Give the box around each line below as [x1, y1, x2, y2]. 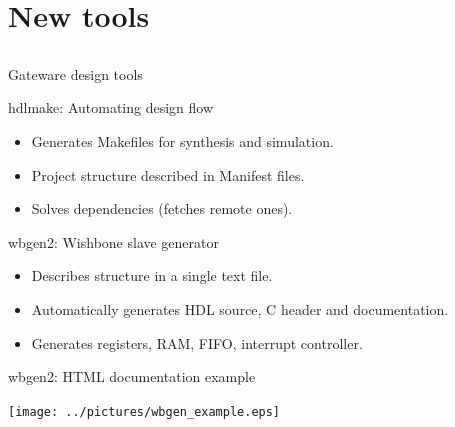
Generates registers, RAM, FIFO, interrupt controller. [31, 332, 363, 353]
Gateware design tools [8, 63, 143, 84]
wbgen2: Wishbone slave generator [8, 231, 220, 252]
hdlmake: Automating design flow [8, 97, 214, 118]
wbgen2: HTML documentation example [8, 366, 256, 387]
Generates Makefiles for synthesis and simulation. [31, 130, 334, 151]
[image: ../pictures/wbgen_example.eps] [8, 404, 281, 419]
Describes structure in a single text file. [31, 265, 273, 286]
